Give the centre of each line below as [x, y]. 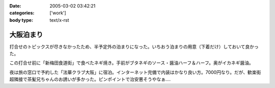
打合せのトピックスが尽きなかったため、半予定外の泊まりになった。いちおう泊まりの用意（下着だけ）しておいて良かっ [134, 47]
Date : [15, 6]
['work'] [58, 13]
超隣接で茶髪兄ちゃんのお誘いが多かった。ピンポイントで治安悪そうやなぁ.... [90, 79]
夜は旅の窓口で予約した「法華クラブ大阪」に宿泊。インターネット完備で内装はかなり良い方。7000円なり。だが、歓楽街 [135, 72]
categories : [22, 13]
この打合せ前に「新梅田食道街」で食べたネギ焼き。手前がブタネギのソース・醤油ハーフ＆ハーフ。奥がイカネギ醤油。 [132, 63]
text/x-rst [59, 20]
